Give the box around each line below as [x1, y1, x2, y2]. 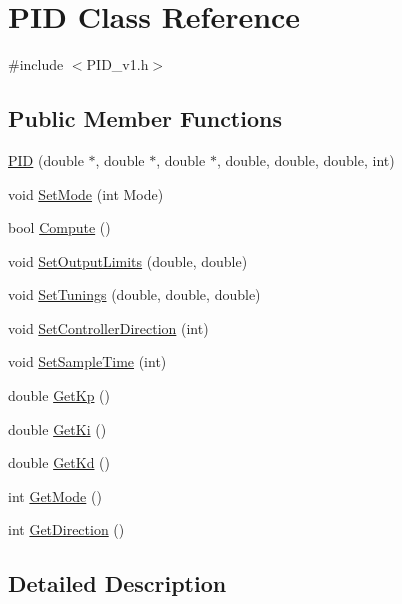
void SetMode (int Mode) [8, 183, 164, 204]
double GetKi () [8, 418, 107, 439]
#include [8, 54, 64, 75]
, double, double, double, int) [216, 149, 395, 170]
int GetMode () [8, 485, 102, 506]
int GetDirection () [8, 519, 125, 540]
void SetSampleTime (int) [8, 351, 167, 372]
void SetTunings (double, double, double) [8, 284, 261, 305]
